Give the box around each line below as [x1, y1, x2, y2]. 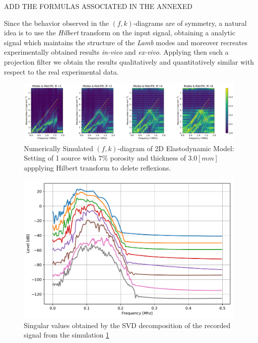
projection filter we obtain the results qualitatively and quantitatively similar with [4, 56, 254, 67]
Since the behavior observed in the [4, 17, 109, 28]
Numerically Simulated [24, 143, 93, 153]
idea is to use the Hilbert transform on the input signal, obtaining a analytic [4, 27, 236, 38]
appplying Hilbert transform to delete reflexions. [24, 162, 171, 172]
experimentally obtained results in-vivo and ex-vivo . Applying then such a [4, 47, 229, 57]
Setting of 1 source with [24, 153, 96, 163]
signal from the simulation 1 [24, 330, 110, 340]
